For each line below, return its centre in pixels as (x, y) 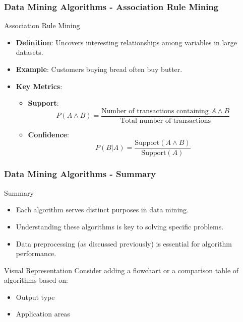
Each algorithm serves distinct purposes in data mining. (102, 210)
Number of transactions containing (155, 111)
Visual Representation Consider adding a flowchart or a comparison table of (121, 270)
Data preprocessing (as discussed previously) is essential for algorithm (124, 243)
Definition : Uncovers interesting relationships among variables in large (127, 42)
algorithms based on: (36, 280)
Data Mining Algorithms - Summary (80, 174)
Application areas (43, 314)
